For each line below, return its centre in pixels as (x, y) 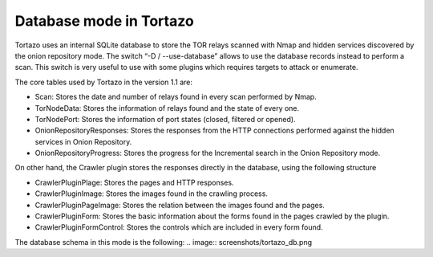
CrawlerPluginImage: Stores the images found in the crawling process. (152, 194)
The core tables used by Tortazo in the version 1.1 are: (103, 82)
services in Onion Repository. (83, 141)
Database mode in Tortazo (104, 21)
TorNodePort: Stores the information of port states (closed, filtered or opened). (165, 119)
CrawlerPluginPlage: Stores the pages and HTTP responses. (134, 182)
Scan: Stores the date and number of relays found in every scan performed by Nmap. (176, 97)
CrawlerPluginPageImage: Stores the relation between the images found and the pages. (180, 205)
